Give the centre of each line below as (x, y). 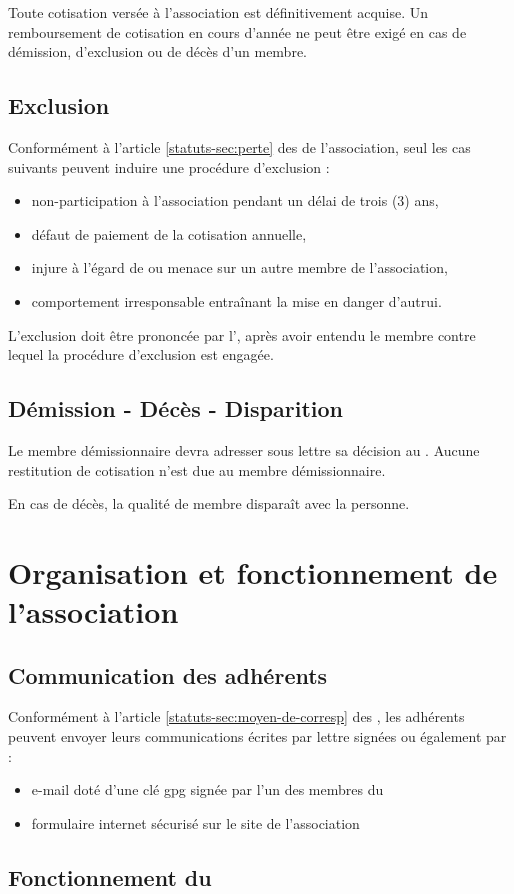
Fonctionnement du (110, 876)
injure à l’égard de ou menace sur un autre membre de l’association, (239, 267)
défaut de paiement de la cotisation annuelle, (169, 233)
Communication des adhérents (168, 674)
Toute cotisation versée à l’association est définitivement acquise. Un (218, 12)
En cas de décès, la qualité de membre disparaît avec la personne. (209, 503)
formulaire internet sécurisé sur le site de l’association (195, 822)
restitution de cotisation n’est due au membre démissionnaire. (197, 469)
